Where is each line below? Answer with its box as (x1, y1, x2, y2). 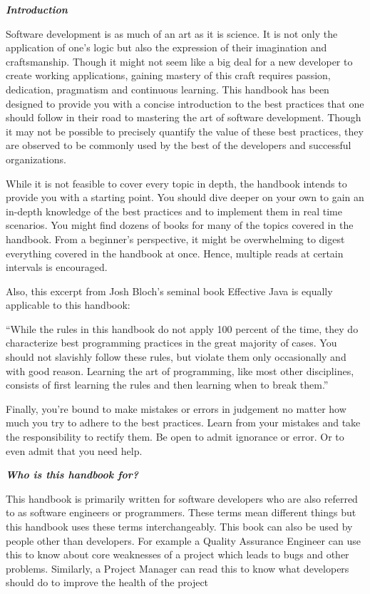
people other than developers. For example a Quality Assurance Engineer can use (6, 533, 361, 548)
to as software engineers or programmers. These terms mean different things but (6, 505, 356, 520)
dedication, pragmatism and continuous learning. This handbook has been (6, 81, 329, 96)
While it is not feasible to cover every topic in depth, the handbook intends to (6, 175, 347, 190)
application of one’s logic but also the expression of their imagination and (6, 40, 327, 55)
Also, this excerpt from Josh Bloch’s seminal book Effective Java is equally (6, 283, 333, 298)
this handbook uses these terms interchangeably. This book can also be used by (6, 519, 353, 533)
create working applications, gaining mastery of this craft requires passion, (6, 68, 331, 83)
